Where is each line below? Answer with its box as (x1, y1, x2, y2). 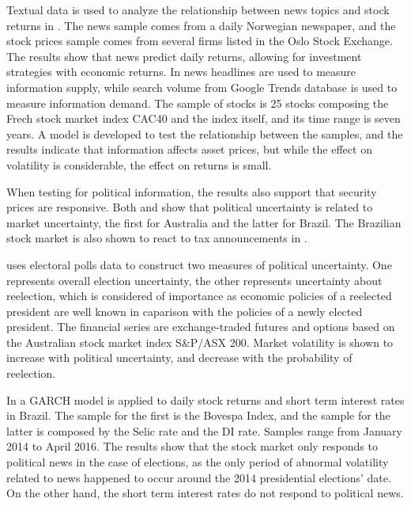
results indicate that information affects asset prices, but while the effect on (6, 141, 372, 158)
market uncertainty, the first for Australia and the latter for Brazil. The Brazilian (6, 214, 402, 230)
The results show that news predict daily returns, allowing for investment (6, 48, 362, 64)
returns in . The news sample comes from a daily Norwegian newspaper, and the (6, 17, 396, 33)
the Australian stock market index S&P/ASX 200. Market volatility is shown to (6, 333, 394, 350)
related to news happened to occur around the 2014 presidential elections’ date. (6, 469, 391, 485)
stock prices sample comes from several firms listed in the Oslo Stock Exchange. (6, 32, 393, 49)
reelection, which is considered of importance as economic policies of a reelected (6, 287, 392, 304)
